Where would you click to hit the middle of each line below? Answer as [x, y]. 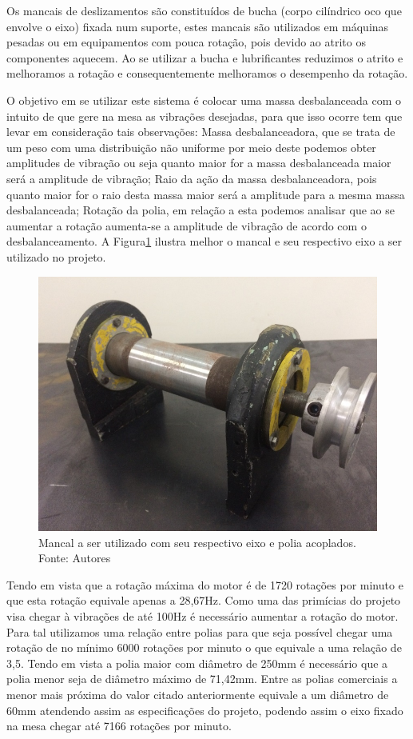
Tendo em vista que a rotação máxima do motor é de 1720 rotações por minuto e [205, 584]
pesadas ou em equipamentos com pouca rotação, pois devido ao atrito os [186, 42]
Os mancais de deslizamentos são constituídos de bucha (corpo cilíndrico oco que [204, 10]
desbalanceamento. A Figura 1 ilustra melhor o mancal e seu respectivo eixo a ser [205, 241]
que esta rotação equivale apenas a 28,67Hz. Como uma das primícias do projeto [204, 600]
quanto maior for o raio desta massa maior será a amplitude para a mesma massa [206, 194]
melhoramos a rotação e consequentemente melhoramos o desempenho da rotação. [207, 73]
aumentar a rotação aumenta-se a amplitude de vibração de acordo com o [187, 225]
